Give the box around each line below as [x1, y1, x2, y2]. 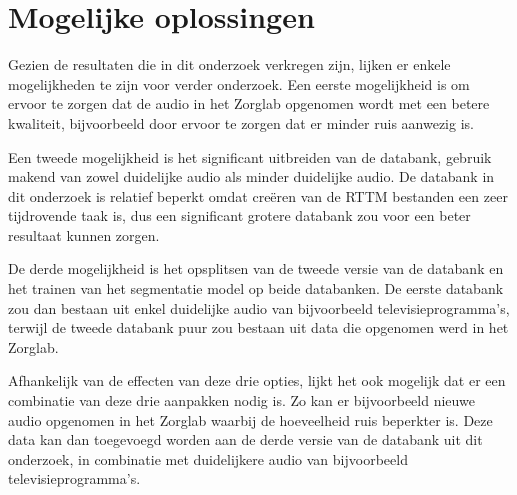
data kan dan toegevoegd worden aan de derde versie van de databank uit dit [8, 429, 483, 450]
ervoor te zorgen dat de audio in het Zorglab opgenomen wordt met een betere [8, 93, 490, 114]
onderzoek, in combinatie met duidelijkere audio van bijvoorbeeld [8, 448, 408, 469]
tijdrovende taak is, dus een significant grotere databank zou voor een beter [8, 205, 471, 226]
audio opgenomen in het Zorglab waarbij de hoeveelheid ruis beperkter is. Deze [8, 409, 493, 430]
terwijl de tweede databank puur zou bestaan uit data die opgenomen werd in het [8, 317, 509, 338]
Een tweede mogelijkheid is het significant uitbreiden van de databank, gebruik [8, 146, 492, 167]
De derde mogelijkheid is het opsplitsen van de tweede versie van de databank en [8, 258, 504, 279]
